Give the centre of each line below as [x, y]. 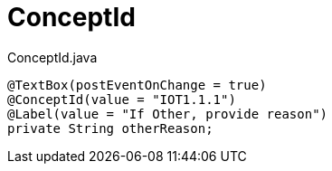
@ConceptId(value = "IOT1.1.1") [122, 99]
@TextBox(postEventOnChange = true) [137, 85]
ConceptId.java [52, 57]
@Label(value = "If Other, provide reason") [168, 114]
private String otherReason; [110, 128]
